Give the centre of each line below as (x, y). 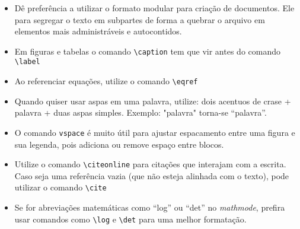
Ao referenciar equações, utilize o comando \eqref (106, 81)
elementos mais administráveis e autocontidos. (98, 31)
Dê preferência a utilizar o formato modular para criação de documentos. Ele (154, 8)
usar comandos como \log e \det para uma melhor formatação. (130, 219)
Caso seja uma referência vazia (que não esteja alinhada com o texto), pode (152, 175)
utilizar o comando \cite (60, 187)
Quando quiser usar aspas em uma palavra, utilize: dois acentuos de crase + (153, 101)
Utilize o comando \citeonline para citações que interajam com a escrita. (150, 164)
